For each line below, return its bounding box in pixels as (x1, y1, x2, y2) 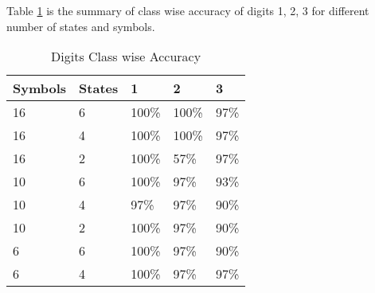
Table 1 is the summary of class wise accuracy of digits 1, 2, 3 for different (6, 2, 369, 18)
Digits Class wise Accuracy (51, 47, 201, 66)
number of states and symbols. (6, 18, 155, 34)
